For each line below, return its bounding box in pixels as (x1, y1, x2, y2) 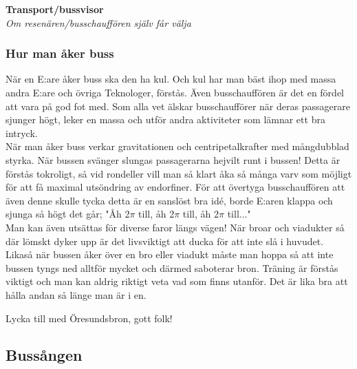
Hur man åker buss (6, 45, 114, 62)
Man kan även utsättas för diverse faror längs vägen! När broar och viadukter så (6, 220, 345, 234)
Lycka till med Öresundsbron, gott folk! (6, 310, 173, 325)
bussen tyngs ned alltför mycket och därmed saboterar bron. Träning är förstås (6, 260, 338, 275)
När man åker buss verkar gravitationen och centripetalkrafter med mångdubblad (6, 139, 349, 154)
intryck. (6, 125, 38, 140)
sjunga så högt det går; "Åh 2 (6, 207, 130, 221)
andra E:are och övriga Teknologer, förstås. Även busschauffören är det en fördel (6, 85, 344, 99)
